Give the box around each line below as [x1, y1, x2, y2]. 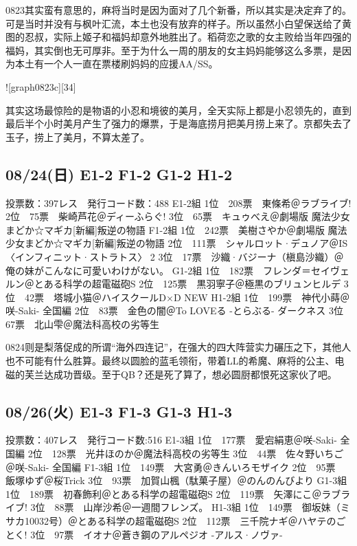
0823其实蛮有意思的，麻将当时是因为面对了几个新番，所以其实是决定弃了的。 [5, 3, 352, 17]
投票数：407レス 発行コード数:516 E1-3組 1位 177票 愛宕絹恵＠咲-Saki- [5, 433, 337, 447]
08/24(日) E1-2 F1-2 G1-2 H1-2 [5, 163, 233, 184]
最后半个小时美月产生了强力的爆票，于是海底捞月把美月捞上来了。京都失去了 [5, 116, 352, 131]
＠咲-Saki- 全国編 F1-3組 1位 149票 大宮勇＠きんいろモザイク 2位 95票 [5, 459, 336, 474]
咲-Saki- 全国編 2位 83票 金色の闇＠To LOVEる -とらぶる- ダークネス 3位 [5, 303, 343, 318]
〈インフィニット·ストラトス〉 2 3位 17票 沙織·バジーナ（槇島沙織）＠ [5, 249, 344, 263]
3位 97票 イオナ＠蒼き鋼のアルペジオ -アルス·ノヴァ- [30, 527, 283, 541]
